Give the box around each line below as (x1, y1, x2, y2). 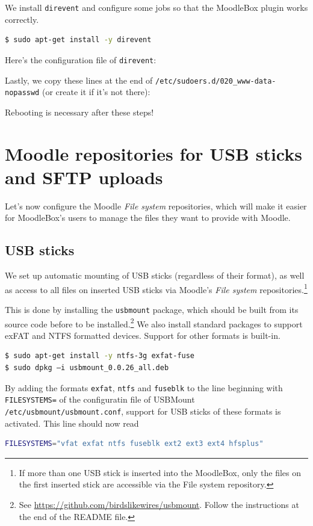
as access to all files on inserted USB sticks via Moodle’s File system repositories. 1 (5, 281, 308, 295)
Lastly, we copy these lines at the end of (5, 73, 153, 86)
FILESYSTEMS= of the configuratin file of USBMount (5, 393, 195, 406)
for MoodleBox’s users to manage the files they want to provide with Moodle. (5, 211, 291, 224)
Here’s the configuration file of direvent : (5, 53, 156, 66)
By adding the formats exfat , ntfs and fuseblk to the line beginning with (5, 381, 283, 394)
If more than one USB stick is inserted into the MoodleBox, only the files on (19, 466, 301, 478)
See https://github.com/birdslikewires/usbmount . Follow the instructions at (19, 498, 299, 510)
